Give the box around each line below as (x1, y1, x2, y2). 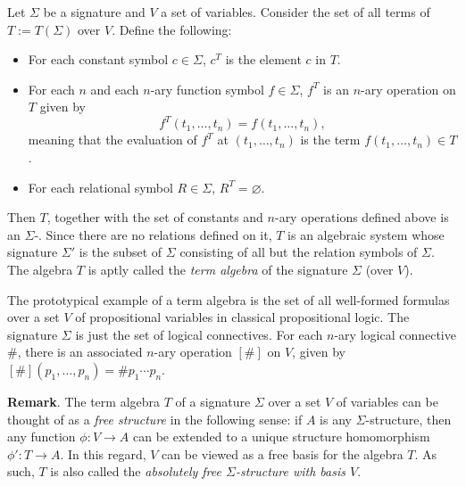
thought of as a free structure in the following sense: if (7, 409, 303, 428)
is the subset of (79, 243, 162, 261)
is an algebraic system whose (287, 225, 445, 243)
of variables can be (336, 392, 438, 410)
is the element (225, 50, 302, 69)
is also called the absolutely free (50, 462, 221, 481)
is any (320, 409, 352, 428)
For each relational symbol (28, 177, 173, 196)
